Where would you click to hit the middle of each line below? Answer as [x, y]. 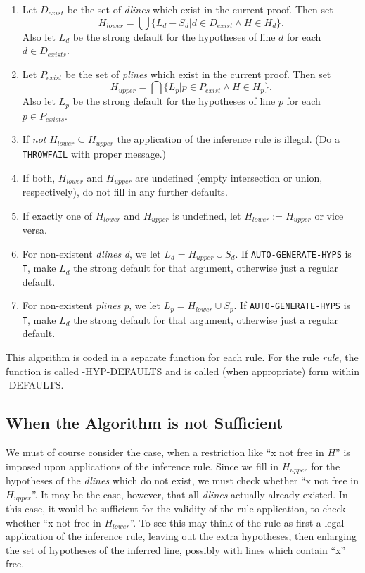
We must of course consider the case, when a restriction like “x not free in [165, 452]
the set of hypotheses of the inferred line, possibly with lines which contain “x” [176, 549]
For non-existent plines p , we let [91, 305]
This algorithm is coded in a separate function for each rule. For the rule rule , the [182, 357]
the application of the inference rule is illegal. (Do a [229, 139]
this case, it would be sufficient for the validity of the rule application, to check [176, 509]
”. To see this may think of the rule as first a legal [237, 522]
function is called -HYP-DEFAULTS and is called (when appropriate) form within [182, 371]
